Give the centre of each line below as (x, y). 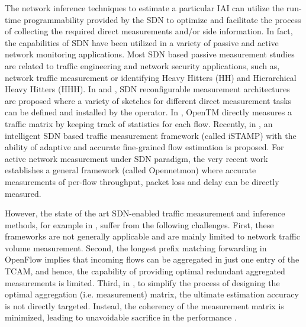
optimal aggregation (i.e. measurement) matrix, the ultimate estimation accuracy (152, 294)
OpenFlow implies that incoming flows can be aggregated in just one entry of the (152, 259)
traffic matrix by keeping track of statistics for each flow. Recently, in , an (139, 123)
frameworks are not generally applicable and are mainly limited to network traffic (152, 236)
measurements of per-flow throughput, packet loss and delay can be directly (142, 181)
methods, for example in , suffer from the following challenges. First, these (139, 224)
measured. (23, 193)
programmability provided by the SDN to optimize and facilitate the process (162, 19)
